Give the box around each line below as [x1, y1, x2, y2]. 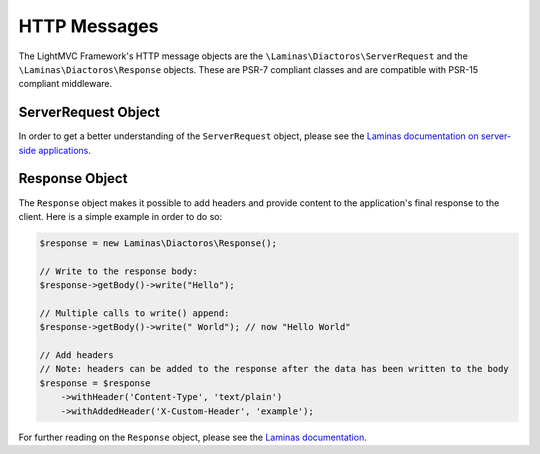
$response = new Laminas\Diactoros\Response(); [39, 237, 277, 249]
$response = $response [39, 377, 151, 389]
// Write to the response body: [39, 265, 199, 277]
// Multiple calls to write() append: [39, 307, 230, 319]
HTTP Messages [18, 15, 159, 37]
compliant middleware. [18, 78, 113, 90]
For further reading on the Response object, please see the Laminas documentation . [18, 431, 367, 443]
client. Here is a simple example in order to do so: [18, 210, 223, 222]
